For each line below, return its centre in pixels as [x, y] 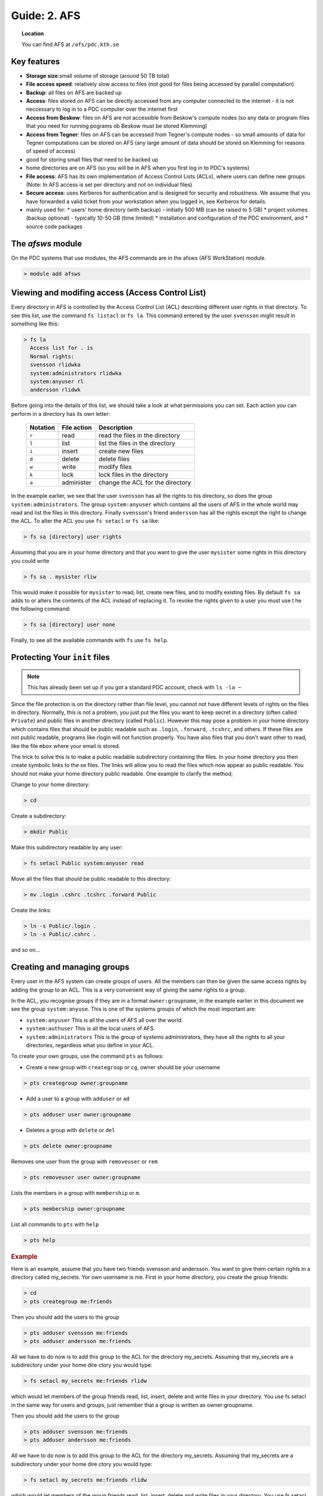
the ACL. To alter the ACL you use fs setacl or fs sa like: [85, 521]
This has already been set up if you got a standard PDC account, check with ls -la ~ [134, 688]
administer [77, 483]
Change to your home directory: [50, 785]
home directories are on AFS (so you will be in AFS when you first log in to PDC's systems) [138, 168]
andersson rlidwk [55, 390]
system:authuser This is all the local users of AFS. [91, 1029]
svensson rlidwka [55, 365]
